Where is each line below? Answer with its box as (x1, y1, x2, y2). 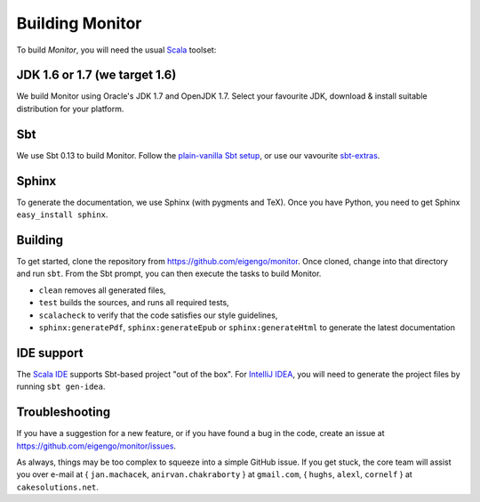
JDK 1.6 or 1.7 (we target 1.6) (16, 68, 177, 83)
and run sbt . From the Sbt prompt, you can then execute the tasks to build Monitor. (16, 268, 322, 279)
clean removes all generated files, (38, 285, 166, 296)
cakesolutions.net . (16, 482, 100, 492)
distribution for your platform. (16, 103, 124, 114)
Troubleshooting (16, 405, 111, 420)
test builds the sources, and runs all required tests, (38, 297, 230, 308)
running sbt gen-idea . (16, 381, 106, 392)
